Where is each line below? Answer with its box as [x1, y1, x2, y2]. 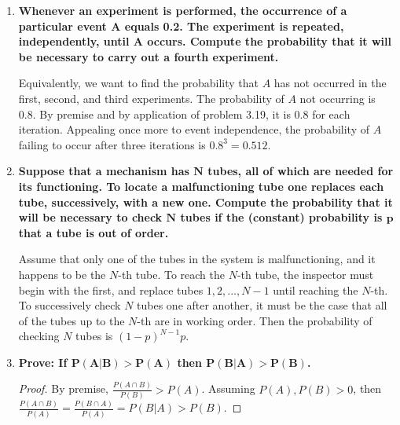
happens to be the [18, 266, 106, 282]
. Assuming [201, 380, 255, 397]
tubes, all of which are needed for [207, 163, 394, 179]
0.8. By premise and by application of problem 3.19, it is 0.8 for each [18, 105, 350, 122]
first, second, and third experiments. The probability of [18, 90, 284, 106]
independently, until [18, 33, 130, 49]
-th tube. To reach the [118, 266, 226, 282]
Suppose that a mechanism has [18, 163, 189, 179]
